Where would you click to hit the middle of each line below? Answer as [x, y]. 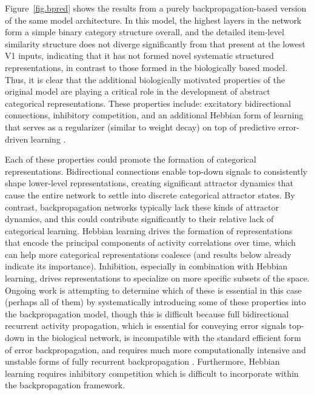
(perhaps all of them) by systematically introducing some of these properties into [155, 302]
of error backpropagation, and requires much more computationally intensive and [155, 349]
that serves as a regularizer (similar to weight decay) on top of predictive [140, 127]
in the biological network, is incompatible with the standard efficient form [164, 338]
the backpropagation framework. [65, 385]
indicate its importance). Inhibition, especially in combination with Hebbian [146, 266]
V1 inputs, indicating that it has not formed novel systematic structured [139, 56]
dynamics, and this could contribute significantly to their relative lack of [139, 219]
